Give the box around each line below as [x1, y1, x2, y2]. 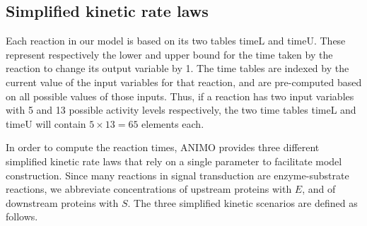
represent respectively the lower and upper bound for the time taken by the [6, 47, 333, 61]
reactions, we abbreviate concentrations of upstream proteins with [6, 182, 292, 196]
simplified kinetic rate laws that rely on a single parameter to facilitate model [6, 153, 342, 168]
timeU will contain [6, 116, 86, 131]
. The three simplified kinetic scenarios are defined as [127, 195, 358, 210]
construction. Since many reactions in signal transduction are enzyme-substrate [6, 167, 349, 182]
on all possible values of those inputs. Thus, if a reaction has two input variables [6, 88, 354, 103]
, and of [302, 182, 336, 196]
